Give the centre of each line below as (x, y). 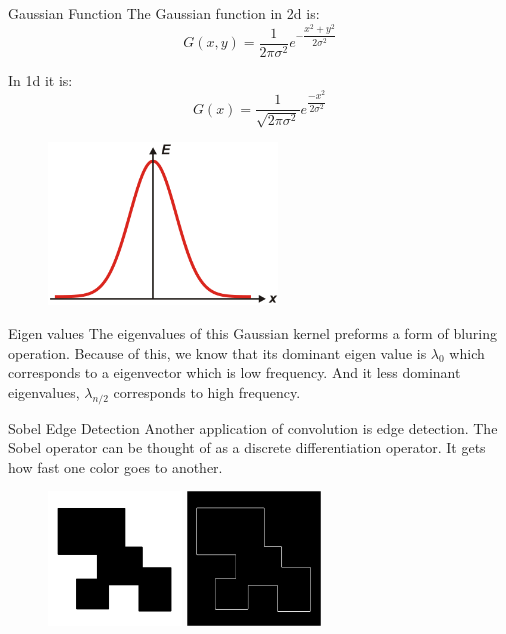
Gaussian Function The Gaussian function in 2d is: (164, 13)
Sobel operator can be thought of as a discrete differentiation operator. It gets (247, 447)
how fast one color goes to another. (115, 466)
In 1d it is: (40, 79)
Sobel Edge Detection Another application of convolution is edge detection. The (253, 427)
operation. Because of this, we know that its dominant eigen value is (217, 352)
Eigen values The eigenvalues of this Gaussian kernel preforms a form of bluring (253, 333)
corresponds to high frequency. (207, 391)
